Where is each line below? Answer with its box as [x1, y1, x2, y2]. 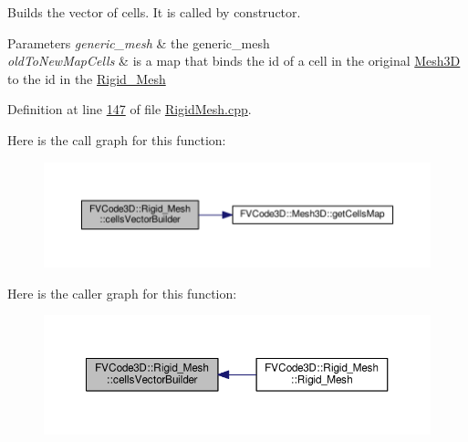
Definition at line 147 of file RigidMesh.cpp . [7, 100, 252, 119]
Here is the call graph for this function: [7, 130, 226, 149]
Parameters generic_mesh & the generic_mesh [7, 33, 270, 52]
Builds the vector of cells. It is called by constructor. [7, 3, 301, 21]
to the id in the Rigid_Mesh [7, 68, 166, 88]
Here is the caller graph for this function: [7, 283, 237, 302]
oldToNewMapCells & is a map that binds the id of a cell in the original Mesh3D [7, 51, 461, 70]
